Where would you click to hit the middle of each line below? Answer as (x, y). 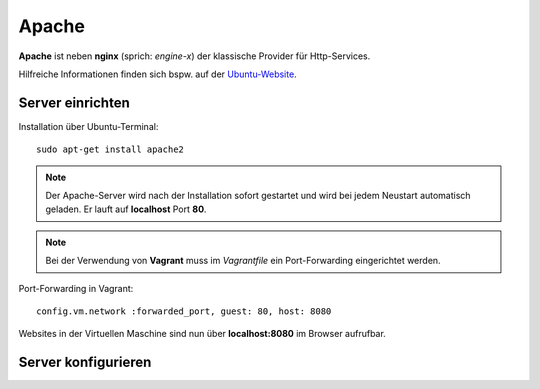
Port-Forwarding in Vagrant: (76, 288)
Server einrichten (74, 102)
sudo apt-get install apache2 (110, 149)
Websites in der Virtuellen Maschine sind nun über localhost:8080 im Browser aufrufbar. (202, 334)
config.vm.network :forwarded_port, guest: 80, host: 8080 (184, 311)
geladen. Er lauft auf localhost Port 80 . (126, 209)
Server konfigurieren (85, 362)
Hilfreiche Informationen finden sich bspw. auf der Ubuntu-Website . (157, 74)
